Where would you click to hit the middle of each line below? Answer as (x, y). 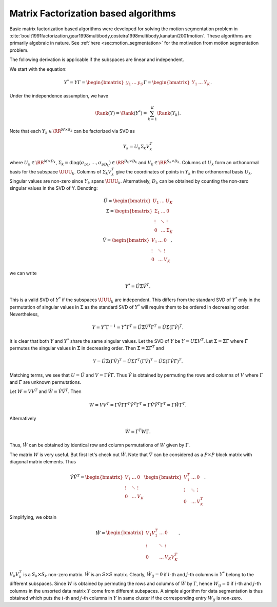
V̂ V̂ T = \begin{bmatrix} (96, 477)
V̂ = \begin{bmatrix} (126, 240)
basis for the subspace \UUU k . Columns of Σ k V (61, 172)
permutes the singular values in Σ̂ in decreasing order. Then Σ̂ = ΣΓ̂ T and (87, 348)
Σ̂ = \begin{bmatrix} (129, 211)
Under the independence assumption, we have (59, 96)
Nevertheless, (24, 314)
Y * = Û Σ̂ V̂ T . (138, 286)
